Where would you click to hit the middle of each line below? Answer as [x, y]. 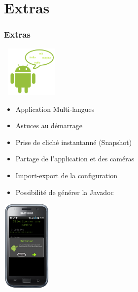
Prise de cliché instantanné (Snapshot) [74, 142]
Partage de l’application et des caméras [75, 159]
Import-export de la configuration [67, 175]
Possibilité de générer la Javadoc [65, 192]
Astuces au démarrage [49, 125]
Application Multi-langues [55, 109]
